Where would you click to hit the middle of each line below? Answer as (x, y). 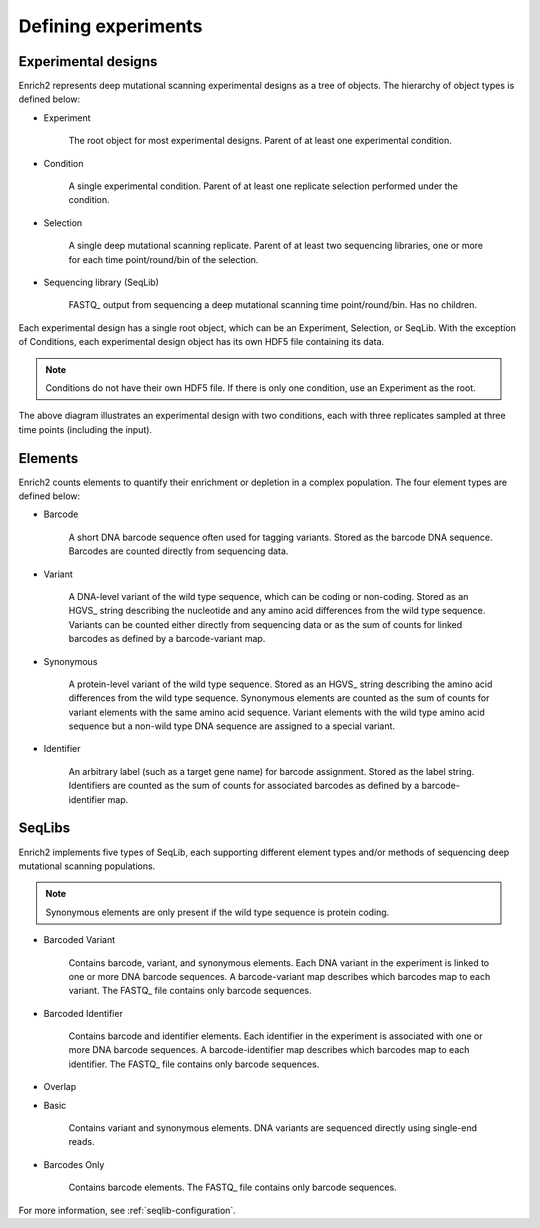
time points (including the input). (85, 429)
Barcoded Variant (79, 940)
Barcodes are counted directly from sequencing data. (178, 551)
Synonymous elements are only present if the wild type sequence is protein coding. (217, 912)
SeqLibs (44, 828)
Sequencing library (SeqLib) (101, 282)
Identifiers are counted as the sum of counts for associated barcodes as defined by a (244, 786)
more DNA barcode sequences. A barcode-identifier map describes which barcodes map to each (269, 1050)
